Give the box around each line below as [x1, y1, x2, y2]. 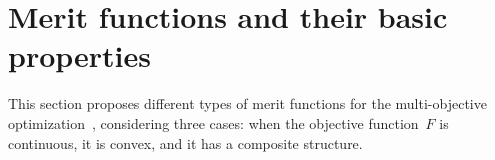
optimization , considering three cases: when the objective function [8, 112, 419, 133]
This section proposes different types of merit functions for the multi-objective [8, 93, 487, 114]
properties [8, 35, 151, 76]
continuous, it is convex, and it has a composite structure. [8, 132, 363, 153]
